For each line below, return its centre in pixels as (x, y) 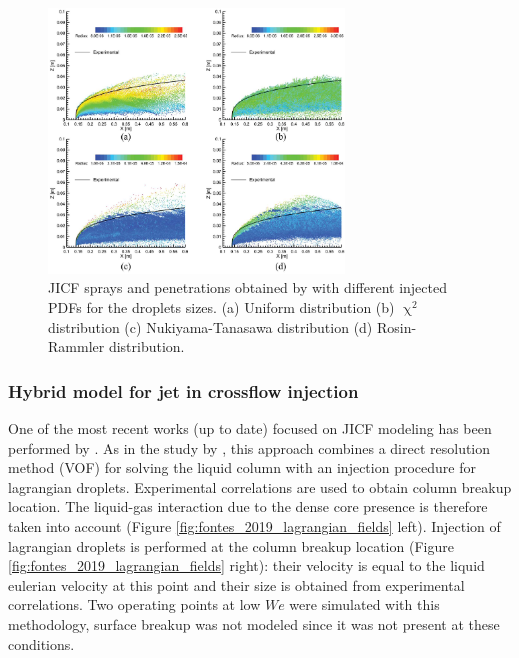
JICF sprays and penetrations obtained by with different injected (247, 287)
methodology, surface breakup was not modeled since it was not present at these (254, 623)
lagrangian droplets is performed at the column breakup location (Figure (231, 545)
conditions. (41, 643)
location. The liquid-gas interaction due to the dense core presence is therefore (248, 506)
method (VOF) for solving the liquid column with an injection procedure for (242, 467)
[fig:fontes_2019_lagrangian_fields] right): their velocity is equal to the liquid (246, 565)
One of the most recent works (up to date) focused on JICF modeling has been (250, 428)
